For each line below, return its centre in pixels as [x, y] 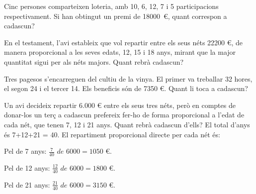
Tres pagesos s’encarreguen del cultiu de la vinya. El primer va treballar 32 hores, [128, 78]
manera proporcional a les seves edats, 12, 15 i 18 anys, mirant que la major [120, 52]
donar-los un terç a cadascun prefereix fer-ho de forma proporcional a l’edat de [124, 115]
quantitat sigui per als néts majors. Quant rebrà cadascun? [94, 61]
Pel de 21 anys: [27, 184]
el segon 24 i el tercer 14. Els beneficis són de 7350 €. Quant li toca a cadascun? [126, 88]
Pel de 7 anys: [25, 151]
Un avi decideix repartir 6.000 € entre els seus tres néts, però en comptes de [120, 105]
